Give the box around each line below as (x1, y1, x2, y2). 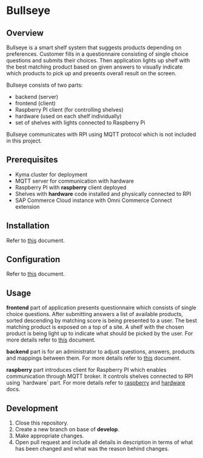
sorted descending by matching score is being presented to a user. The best (6, 317, 197, 325)
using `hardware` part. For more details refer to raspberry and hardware (6, 379, 185, 386)
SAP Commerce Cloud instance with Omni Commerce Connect (15, 197, 173, 204)
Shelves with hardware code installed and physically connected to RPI (15, 190, 191, 197)
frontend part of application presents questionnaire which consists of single (6, 304, 197, 311)
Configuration (6, 254, 61, 264)
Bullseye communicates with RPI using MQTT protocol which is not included (6, 131, 196, 138)
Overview (6, 28, 44, 38)
